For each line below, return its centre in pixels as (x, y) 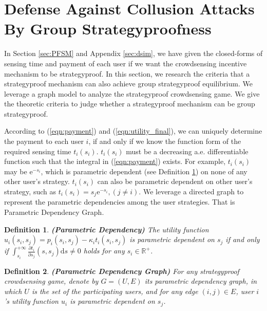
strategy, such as (30, 191)
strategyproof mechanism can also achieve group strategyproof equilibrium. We (128, 84)
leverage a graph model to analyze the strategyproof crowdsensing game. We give (132, 93)
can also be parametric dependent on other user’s (175, 181)
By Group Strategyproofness (108, 29)
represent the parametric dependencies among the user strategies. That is (120, 202)
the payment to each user (44, 141)
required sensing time (38, 151)
